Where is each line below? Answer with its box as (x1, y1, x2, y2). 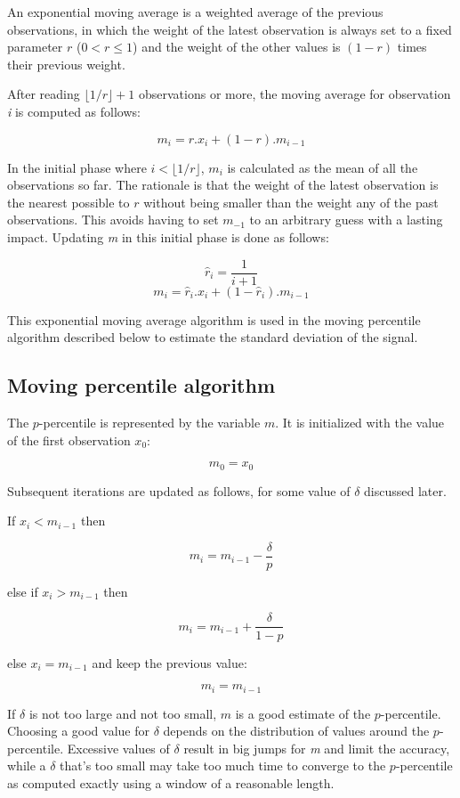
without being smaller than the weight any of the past (143, 192, 439, 211)
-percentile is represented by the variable (38, 412, 261, 431)
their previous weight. (7, 54, 125, 73)
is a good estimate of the (235, 704, 371, 722)
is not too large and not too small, (28, 704, 217, 722)
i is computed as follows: (7, 102, 141, 120)
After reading (7, 85, 80, 103)
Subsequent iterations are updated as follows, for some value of (7, 481, 351, 500)
